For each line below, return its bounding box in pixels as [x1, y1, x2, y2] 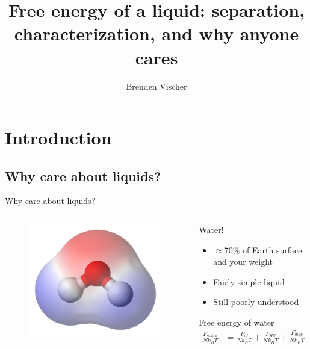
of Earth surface [243, 243, 302, 256]
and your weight [213, 255, 273, 268]
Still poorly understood [213, 295, 299, 308]
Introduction [5, 125, 112, 150]
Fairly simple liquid [213, 275, 285, 288]
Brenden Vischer [126, 79, 187, 92]
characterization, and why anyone [14, 21, 299, 46]
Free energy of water [199, 316, 274, 329]
